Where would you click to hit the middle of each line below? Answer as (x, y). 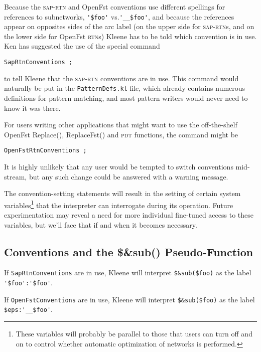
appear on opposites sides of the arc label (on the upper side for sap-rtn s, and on (129, 26)
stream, (16, 176)
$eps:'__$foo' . (28, 309)
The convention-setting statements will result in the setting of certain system (122, 193)
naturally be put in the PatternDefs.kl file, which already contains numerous (125, 88)
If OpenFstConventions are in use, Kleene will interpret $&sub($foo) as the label (129, 299)
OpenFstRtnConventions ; (45, 151)
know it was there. (32, 108)
